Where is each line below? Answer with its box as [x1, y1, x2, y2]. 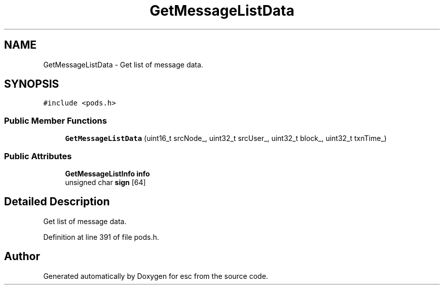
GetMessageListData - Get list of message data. [43, 60, 203, 69]
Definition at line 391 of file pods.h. [43, 232, 159, 241]
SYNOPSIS [4, 78, 59, 91]
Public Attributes [4, 151, 72, 161]
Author [4, 250, 40, 263]
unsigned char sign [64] [65, 177, 146, 187]
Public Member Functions [4, 115, 107, 126]
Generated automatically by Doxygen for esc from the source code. [43, 271, 268, 280]
